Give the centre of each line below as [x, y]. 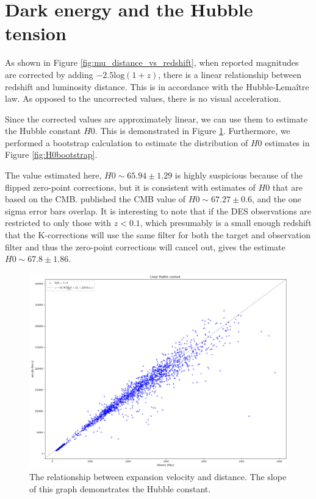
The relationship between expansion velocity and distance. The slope [158, 477]
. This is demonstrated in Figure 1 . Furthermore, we [192, 131]
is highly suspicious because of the [239, 175]
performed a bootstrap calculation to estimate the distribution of [127, 142]
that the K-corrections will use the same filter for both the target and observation [158, 235]
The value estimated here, [53, 175]
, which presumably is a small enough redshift [226, 223]
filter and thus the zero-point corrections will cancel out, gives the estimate [145, 246]
